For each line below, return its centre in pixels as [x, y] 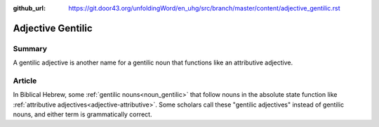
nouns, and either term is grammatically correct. [82, 114]
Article [25, 81]
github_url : [29, 8]
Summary [30, 48]
